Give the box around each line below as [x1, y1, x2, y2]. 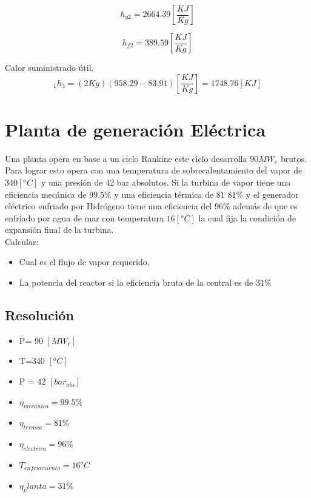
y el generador [246, 187, 299, 200]
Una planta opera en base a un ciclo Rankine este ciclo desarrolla [5, 152, 247, 164]
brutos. [281, 152, 307, 164]
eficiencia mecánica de [5, 187, 87, 200]
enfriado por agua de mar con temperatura [5, 211, 164, 224]
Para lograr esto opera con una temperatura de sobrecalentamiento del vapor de [5, 164, 303, 177]
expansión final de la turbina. [5, 223, 114, 236]
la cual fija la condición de [198, 211, 296, 224]
